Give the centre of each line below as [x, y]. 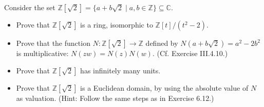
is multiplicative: [42, 53]
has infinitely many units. [120, 70]
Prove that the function [53, 43]
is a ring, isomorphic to [117, 24]
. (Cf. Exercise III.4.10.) [190, 53]
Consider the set [30, 7]
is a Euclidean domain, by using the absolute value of [164, 87]
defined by [162, 43]
